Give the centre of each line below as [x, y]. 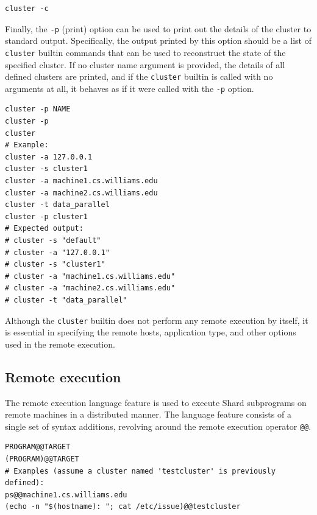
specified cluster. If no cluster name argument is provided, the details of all [145, 64]
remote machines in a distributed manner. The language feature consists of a [148, 414]
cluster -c [27, 9]
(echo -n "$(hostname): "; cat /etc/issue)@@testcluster [123, 507]
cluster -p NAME [38, 109]
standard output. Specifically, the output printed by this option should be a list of [158, 40]
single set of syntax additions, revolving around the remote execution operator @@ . [158, 426]
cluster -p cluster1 [47, 216]
